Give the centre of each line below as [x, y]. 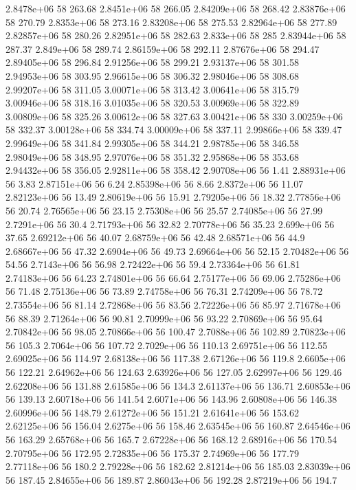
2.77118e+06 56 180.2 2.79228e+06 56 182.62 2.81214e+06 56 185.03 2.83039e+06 [178, 466]
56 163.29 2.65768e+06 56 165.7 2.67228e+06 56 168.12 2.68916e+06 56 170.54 [171, 439]
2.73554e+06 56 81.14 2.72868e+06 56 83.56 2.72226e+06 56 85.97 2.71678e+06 [173, 305]
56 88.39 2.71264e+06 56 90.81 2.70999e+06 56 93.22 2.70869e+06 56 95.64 [164, 318]
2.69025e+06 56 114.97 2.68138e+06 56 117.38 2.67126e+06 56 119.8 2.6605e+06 [176, 358]
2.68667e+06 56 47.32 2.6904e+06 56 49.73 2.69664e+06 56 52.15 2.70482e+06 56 [177, 250]
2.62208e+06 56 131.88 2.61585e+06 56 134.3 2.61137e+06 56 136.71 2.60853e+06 [178, 385]
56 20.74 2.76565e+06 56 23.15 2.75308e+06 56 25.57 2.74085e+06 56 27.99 [164, 210]
